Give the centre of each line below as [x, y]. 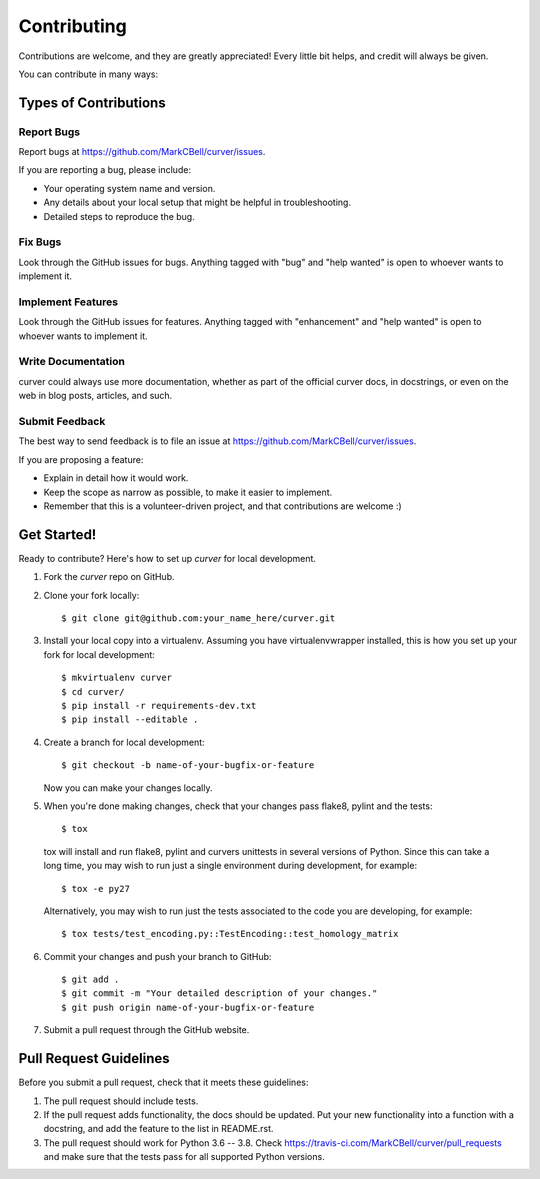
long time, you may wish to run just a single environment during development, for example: [230, 866]
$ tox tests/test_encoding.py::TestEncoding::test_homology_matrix [230, 934]
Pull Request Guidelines [94, 1058]
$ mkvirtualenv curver [117, 678]
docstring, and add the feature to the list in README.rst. [158, 1129]
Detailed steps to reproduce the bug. [119, 216]
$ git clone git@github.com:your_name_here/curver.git [198, 618]
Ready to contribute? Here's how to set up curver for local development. [167, 558]
